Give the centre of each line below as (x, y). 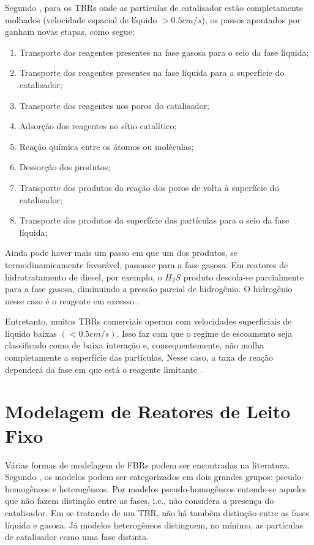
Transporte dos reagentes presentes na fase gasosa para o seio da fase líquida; (164, 52)
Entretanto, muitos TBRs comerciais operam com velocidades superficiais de (148, 321)
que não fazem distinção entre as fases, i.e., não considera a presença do (140, 501)
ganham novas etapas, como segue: (70, 32)
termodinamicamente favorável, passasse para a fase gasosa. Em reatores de (147, 264)
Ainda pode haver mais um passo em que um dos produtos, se (121, 253)
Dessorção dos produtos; (65, 167)
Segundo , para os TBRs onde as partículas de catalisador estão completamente (154, 7)
